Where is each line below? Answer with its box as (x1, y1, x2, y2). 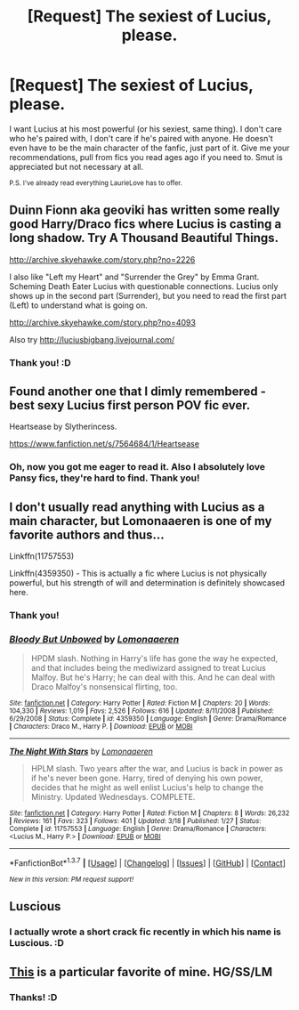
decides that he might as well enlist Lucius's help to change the (30, 782, 264, 793)
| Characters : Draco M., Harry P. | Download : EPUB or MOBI (9, 723, 193, 731)
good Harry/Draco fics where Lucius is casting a (9, 216, 282, 232)
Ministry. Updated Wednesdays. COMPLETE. (30, 792, 196, 803)
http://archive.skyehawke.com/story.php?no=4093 (9, 317, 196, 327)
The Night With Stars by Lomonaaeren (9, 746, 154, 757)
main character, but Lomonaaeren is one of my (9, 513, 272, 529)
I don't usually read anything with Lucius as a (9, 499, 265, 514)
